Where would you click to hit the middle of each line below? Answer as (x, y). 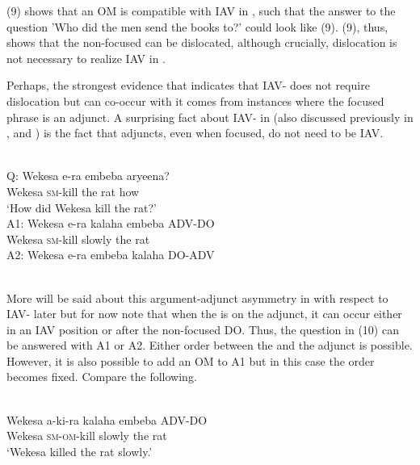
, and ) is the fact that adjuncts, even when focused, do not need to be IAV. (195, 133)
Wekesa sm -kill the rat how (73, 191)
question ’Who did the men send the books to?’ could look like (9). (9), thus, (197, 26)
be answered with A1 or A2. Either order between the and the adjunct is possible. (210, 345)
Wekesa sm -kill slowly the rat (78, 239)
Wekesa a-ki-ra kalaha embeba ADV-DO (107, 419)
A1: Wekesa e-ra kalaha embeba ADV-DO (111, 223)
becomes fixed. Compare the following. (102, 377)
